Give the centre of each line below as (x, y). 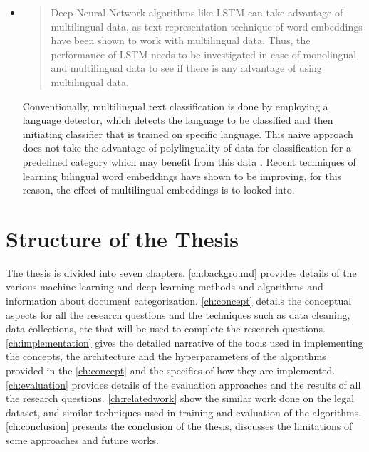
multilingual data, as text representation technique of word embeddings (207, 26)
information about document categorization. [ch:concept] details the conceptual (179, 301)
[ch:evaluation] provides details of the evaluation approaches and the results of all (183, 384)
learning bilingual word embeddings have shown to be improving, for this (182, 175)
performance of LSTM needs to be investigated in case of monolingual (204, 54)
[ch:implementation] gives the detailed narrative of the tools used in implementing (184, 342)
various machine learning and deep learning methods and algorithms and (165, 287)
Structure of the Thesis (122, 238)
